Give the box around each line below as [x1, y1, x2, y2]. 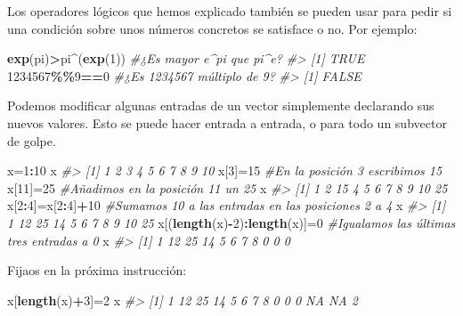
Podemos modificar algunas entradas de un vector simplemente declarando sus [7, 96, 435, 115]
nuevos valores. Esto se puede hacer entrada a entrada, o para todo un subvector [7, 113, 447, 132]
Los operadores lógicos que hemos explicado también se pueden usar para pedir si [7, 2, 452, 20]
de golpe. [7, 131, 56, 150]
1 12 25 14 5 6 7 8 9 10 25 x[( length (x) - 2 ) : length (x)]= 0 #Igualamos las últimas [7, 213, 456, 231]
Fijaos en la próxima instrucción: [7, 261, 187, 280]
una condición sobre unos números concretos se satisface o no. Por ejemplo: [7, 19, 418, 37]
